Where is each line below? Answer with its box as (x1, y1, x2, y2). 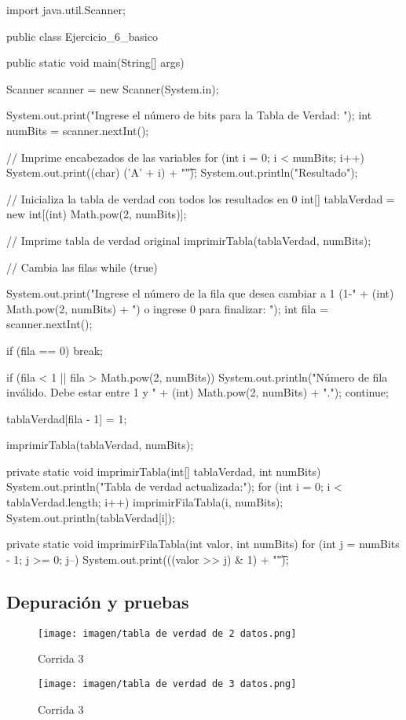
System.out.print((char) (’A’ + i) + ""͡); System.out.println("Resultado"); (6, 164, 358, 181)
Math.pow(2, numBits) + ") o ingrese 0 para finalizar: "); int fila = (6, 300, 328, 316)
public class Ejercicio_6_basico (6, 27, 158, 44)
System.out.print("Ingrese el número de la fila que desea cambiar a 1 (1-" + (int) (6, 285, 394, 302)
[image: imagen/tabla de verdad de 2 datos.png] (38, 627, 297, 639)
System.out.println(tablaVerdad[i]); (6, 509, 175, 525)
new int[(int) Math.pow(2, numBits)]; (6, 206, 187, 222)
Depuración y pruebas (6, 589, 189, 613)
